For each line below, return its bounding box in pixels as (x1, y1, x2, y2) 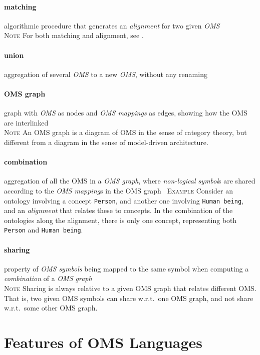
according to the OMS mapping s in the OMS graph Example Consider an (4, 185, 233, 195)
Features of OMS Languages (4, 331, 203, 352)
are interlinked (4, 117, 49, 127)
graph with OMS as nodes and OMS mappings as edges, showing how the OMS (4, 107, 247, 118)
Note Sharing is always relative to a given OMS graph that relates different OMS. (4, 283, 256, 293)
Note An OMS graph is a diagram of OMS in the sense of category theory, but (4, 127, 247, 137)
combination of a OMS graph (4, 273, 92, 283)
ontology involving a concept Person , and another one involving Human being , (4, 195, 244, 205)
